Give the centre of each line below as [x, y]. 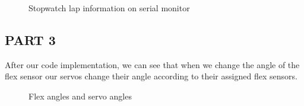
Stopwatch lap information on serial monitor [109, 8]
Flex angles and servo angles [80, 96]
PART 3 [30, 39]
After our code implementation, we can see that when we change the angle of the [152, 64]
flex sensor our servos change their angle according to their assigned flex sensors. [151, 76]
